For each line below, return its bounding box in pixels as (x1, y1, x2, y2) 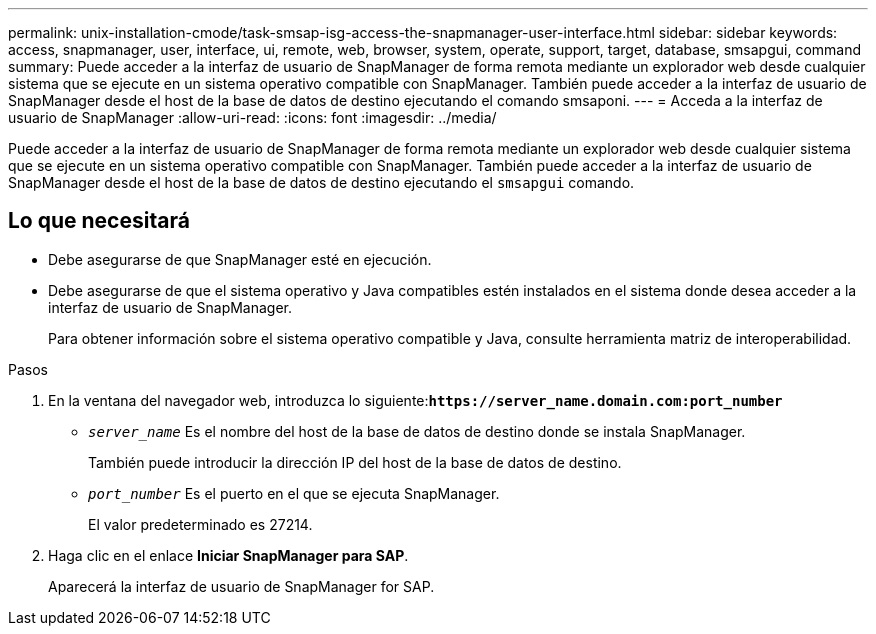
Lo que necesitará (8, 208, 190, 234)
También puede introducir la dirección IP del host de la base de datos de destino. (88, 453, 622, 471)
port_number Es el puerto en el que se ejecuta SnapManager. (88, 484, 500, 502)
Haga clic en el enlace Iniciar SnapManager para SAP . (48, 546, 409, 564)
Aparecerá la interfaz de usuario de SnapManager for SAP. (48, 577, 435, 595)
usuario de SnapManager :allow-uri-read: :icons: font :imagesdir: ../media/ (8, 109, 497, 126)
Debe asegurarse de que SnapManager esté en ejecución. (48, 250, 432, 268)
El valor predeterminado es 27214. (88, 515, 313, 533)
